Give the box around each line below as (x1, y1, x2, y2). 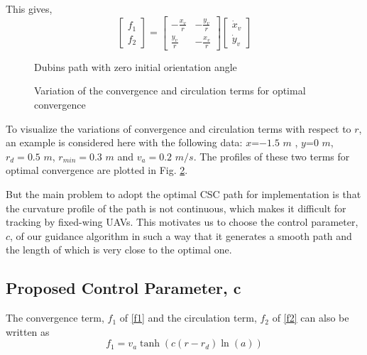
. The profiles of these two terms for (193, 148, 350, 163)
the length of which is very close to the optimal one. (6, 242, 232, 257)
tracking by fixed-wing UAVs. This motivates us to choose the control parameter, (6, 214, 358, 229)
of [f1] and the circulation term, (119, 310, 257, 325)
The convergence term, (6, 310, 104, 325)
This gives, (6, 1, 53, 16)
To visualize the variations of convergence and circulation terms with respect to (6, 121, 351, 136)
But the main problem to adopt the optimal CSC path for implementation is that (6, 187, 361, 201)
